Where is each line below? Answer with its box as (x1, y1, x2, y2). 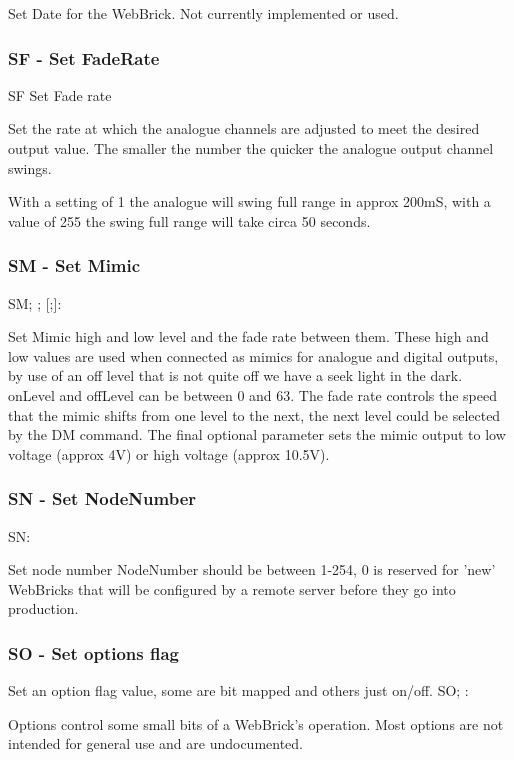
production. (8, 598, 79, 619)
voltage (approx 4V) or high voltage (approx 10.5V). (8, 443, 330, 464)
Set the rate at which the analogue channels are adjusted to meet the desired (8, 118, 480, 139)
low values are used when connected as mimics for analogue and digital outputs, (8, 345, 499, 366)
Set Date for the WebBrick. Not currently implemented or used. (8, 3, 399, 23)
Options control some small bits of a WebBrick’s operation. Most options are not (8, 713, 504, 734)
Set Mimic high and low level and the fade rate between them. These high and (8, 326, 489, 347)
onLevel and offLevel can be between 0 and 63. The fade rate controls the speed (8, 384, 498, 405)
